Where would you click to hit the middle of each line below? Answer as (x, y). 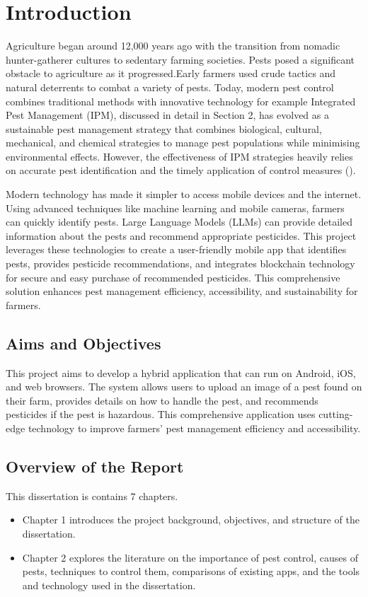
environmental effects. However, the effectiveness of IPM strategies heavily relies (179, 156)
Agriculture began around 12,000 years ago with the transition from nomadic (173, 46)
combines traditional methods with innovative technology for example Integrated (181, 101)
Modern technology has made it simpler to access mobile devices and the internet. (184, 194)
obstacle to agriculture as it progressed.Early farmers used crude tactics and (171, 73)
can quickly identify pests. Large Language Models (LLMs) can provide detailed (179, 222)
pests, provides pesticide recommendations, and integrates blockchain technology (180, 263)
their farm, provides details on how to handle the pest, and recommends (162, 400)
